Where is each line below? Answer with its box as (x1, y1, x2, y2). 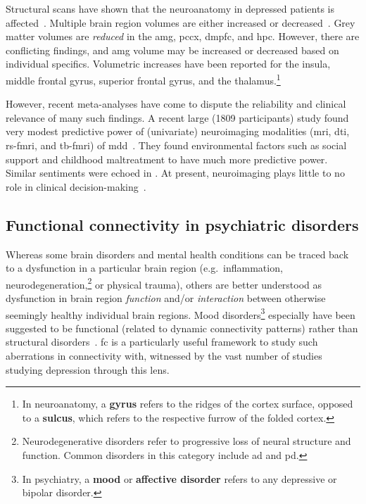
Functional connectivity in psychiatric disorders (6, 213, 359, 235)
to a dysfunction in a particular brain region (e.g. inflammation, (6, 260, 283, 275)
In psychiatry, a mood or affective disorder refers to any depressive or (22, 471, 337, 486)
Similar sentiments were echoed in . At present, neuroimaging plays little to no (6, 165, 345, 180)
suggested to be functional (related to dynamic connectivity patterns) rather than (6, 320, 358, 335)
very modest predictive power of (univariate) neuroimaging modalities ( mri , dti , (6, 124, 350, 139)
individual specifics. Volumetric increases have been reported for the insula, (6, 56, 331, 71)
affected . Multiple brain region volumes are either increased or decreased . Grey (6, 15, 355, 30)
